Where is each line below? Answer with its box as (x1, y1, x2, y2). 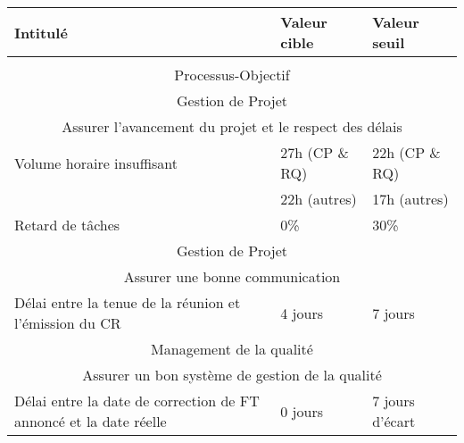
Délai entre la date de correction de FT (14, 390, 260, 411)
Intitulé (14, 21, 68, 43)
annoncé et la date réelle (14, 411, 167, 431)
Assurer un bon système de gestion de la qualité (82, 364, 382, 385)
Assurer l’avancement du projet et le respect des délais (62, 116, 402, 137)
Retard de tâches (14, 214, 120, 235)
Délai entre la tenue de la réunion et (14, 292, 241, 313)
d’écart (372, 411, 416, 431)
